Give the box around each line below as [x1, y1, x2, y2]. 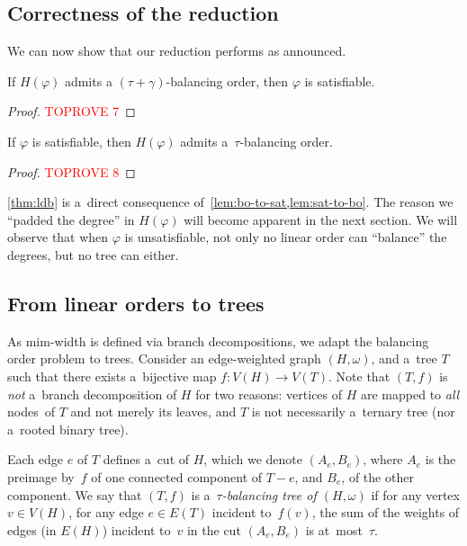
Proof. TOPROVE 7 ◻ [7, 102, 136, 121]
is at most [305, 520, 363, 539]
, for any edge [68, 503, 144, 522]
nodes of [7, 402, 55, 421]
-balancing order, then [166, 71, 288, 90]
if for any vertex [371, 485, 460, 504]
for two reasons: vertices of [195, 384, 343, 403]
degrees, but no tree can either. [7, 245, 179, 264]
